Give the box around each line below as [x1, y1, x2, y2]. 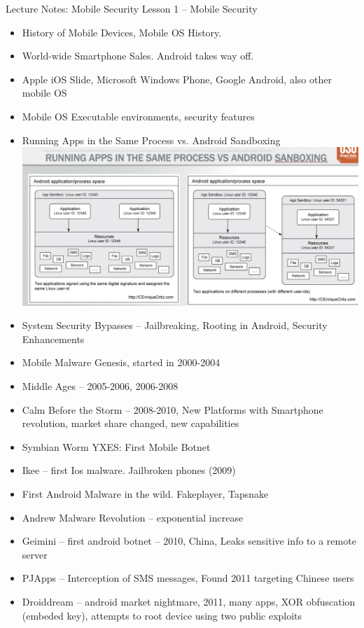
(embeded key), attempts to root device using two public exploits [22, 608, 302, 622]
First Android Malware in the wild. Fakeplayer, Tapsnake [22, 487, 269, 501]
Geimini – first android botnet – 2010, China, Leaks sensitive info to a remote [22, 533, 356, 548]
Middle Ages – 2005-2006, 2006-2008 [22, 379, 178, 393]
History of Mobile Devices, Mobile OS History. [22, 25, 222, 39]
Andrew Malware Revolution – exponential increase [22, 510, 244, 524]
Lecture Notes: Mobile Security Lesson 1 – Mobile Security [6, 1, 258, 15]
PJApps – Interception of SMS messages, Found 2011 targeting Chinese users [22, 571, 354, 585]
